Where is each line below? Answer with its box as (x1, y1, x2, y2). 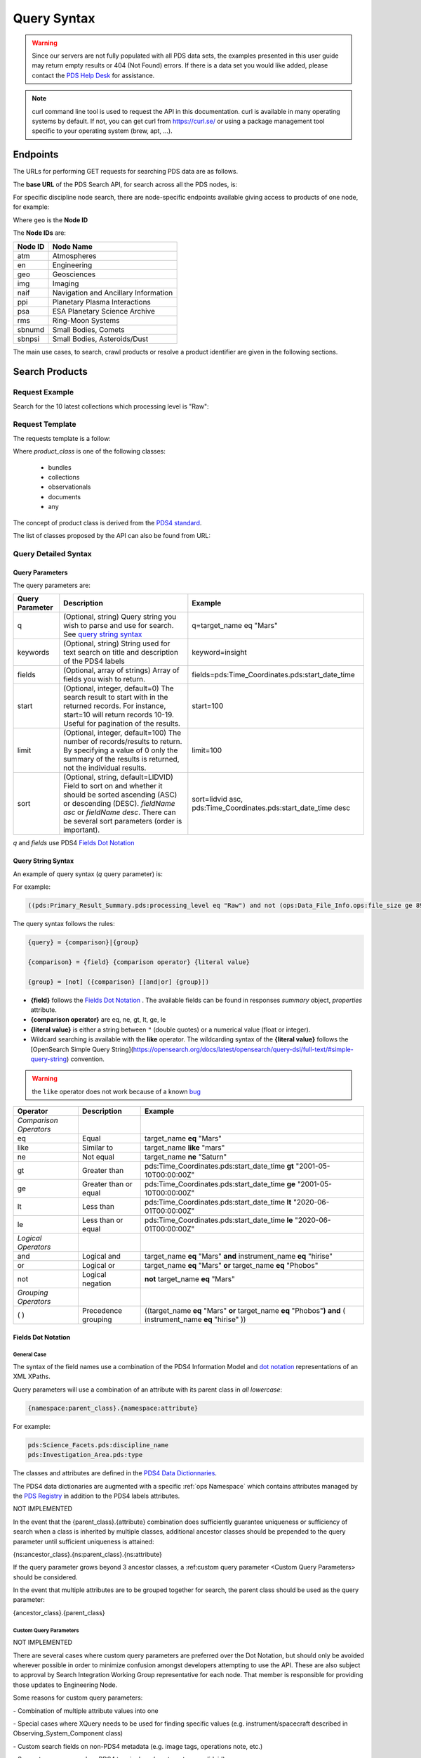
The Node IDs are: (13, 229, 67, 237)
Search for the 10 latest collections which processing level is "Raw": (13, 402, 210, 411)
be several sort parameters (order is (63, 816, 182, 826)
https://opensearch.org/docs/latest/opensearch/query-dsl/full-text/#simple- (133, 1045, 354, 1053)
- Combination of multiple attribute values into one (13, 1706, 159, 1715)
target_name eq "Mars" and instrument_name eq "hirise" (144, 1252, 333, 1262)
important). (63, 825, 100, 835)
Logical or (81, 1261, 116, 1271)
